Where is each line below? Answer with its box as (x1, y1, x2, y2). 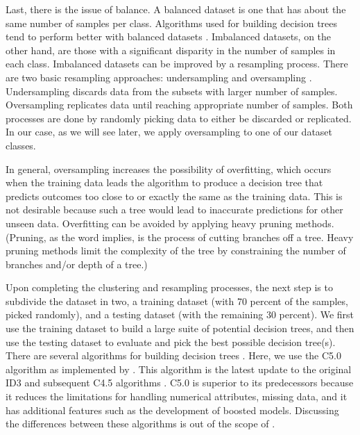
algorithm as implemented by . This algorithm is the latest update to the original (6, 361, 352, 376)
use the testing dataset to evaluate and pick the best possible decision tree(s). (6, 334, 336, 349)
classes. (6, 138, 36, 152)
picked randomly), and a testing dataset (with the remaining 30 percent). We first (6, 307, 354, 322)
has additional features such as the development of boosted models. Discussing (6, 402, 339, 417)
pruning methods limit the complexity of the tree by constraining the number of (6, 243, 346, 258)
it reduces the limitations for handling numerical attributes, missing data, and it (6, 389, 348, 404)
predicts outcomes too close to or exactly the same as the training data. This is (6, 188, 343, 203)
